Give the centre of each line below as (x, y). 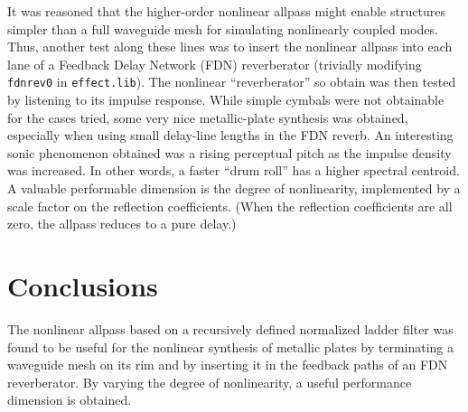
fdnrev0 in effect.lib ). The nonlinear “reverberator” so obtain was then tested (232, 82)
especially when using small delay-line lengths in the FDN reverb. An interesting (230, 135)
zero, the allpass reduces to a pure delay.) (122, 224)
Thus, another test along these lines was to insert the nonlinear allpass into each (230, 47)
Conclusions (83, 285)
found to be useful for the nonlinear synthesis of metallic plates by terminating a (231, 346)
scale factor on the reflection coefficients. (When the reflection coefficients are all (230, 206)
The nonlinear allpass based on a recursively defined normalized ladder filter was (230, 328)
